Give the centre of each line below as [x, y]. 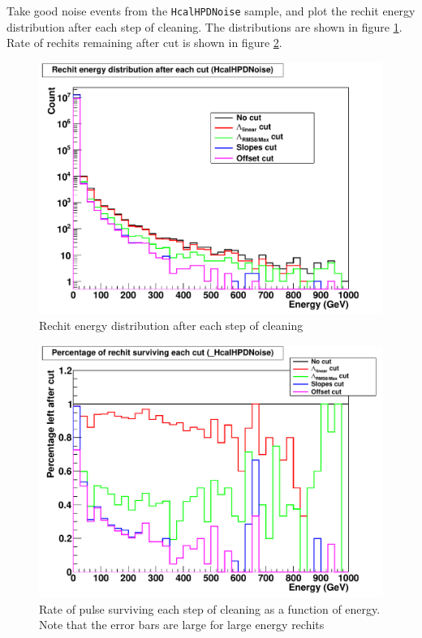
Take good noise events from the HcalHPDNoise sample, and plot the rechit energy [211, 11]
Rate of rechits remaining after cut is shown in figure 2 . [144, 43]
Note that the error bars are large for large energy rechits [182, 625]
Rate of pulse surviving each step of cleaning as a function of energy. [210, 608]
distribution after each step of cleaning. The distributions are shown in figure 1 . [205, 26]
